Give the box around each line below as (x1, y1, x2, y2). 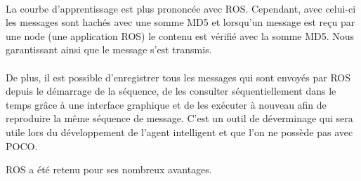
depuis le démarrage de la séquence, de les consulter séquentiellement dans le (6, 83, 336, 98)
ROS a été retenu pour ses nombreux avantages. (6, 162, 212, 177)
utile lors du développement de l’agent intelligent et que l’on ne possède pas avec (6, 124, 353, 139)
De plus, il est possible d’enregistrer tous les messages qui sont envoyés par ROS (6, 69, 351, 84)
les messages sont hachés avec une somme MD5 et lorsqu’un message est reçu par (6, 15, 355, 29)
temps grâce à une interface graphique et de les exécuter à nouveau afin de (6, 97, 327, 112)
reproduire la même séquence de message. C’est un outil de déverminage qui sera (6, 111, 353, 126)
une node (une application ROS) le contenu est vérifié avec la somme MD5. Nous (6, 28, 355, 43)
